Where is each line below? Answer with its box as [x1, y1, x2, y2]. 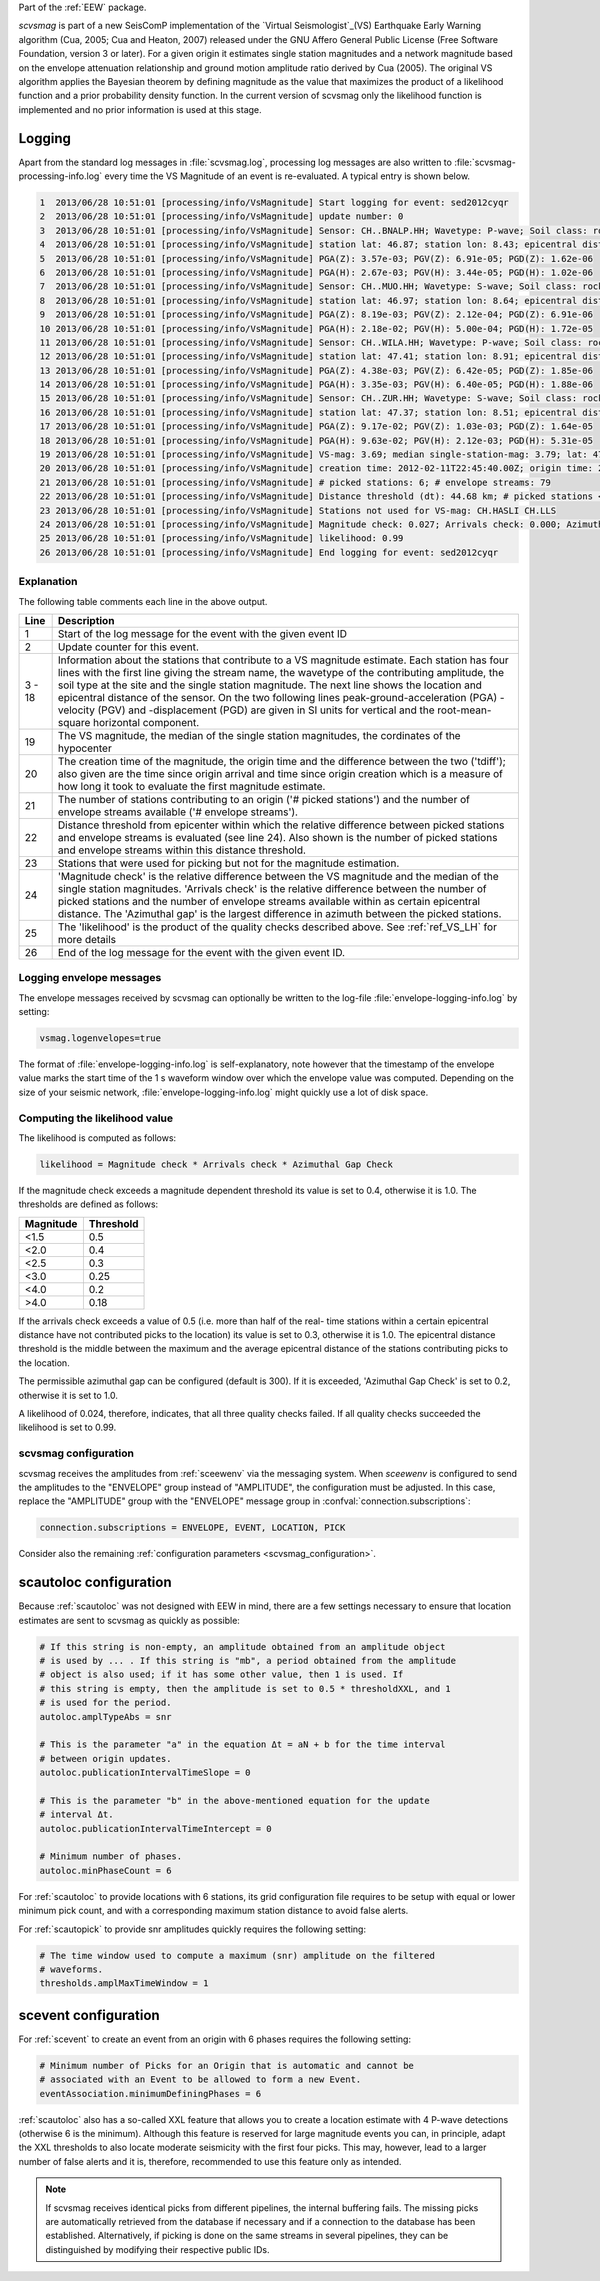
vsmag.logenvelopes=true [39, 1033, 162, 1044]
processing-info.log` [18, 170, 103, 182]
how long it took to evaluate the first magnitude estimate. [57, 779, 326, 793]
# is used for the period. [39, 1697, 172, 1709]
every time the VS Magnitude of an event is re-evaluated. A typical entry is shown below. [104, 170, 470, 182]
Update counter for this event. [57, 640, 200, 654]
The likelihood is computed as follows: [18, 1131, 177, 1144]
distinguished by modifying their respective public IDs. [45, 2243, 270, 2255]
